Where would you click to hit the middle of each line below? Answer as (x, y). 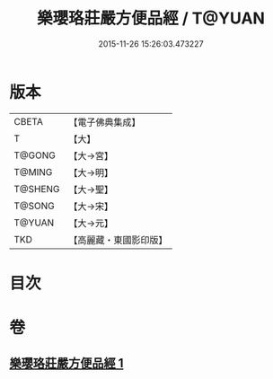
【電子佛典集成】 (105, 122)
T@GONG (35, 155)
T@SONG (35, 206)
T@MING (33, 172)
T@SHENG (37, 189)
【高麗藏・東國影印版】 (118, 240)
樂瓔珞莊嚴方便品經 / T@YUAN (151, 18)
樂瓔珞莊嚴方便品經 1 (66, 363)
